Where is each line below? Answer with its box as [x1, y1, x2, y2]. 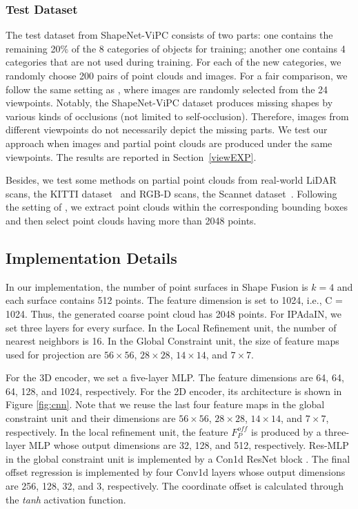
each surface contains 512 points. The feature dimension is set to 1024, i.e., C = [6, 293, 343, 307]
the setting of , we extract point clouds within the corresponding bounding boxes [6, 200, 348, 214]
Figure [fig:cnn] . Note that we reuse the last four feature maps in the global [6, 397, 325, 412]
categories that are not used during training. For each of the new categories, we [6, 55, 341, 69]
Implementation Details [6, 247, 177, 268]
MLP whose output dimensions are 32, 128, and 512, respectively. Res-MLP [28, 438, 349, 452]
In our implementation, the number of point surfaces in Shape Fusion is [6, 279, 308, 294]
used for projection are [6, 347, 101, 361]
